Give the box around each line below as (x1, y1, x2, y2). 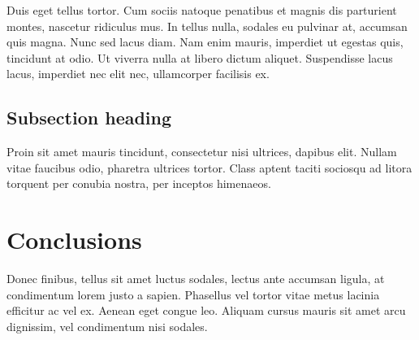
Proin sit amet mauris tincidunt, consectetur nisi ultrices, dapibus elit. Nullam (6, 143, 397, 160)
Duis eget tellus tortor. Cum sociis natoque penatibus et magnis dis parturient (6, 2, 397, 18)
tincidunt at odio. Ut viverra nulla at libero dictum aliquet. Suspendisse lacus (6, 49, 393, 66)
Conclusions (6, 223, 142, 256)
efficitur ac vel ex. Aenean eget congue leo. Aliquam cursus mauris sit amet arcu (6, 302, 406, 319)
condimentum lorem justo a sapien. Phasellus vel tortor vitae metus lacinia (6, 286, 380, 303)
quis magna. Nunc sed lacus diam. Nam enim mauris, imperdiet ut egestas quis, (6, 33, 404, 50)
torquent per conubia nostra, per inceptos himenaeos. (6, 175, 271, 192)
